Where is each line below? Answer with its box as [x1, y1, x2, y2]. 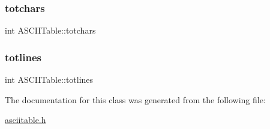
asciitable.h [5, 113, 46, 126]
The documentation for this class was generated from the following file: [5, 93, 266, 106]
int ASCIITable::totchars [5, 24, 96, 37]
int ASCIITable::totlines [5, 73, 94, 86]
